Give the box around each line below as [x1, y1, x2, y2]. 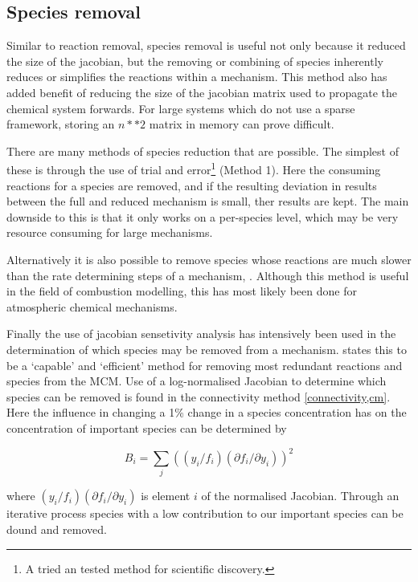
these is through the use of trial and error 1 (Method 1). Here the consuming [6, 159, 381, 178]
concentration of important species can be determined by [6, 419, 287, 436]
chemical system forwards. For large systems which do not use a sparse [6, 100, 355, 116]
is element [141, 487, 191, 504]
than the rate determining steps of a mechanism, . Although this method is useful [6, 267, 409, 283]
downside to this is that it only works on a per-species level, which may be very [6, 208, 399, 225]
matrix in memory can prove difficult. [149, 116, 334, 132]
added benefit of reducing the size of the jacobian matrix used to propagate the [6, 83, 398, 100]
